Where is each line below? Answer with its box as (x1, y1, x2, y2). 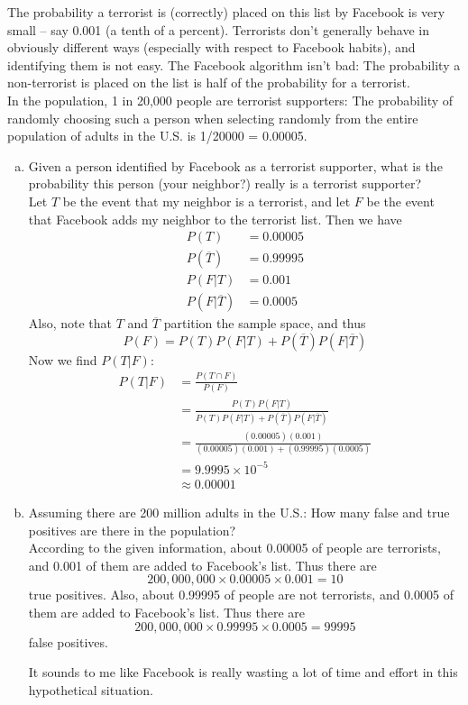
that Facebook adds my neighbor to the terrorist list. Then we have (28, 209, 402, 228)
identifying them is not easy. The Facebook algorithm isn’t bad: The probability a (7, 55, 461, 74)
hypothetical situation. (28, 680, 153, 699)
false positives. (28, 632, 108, 651)
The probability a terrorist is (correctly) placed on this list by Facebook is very (7, 3, 445, 21)
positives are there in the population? (28, 520, 236, 539)
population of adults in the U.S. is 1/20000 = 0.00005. (7, 126, 307, 145)
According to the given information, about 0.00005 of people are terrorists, (28, 538, 441, 557)
